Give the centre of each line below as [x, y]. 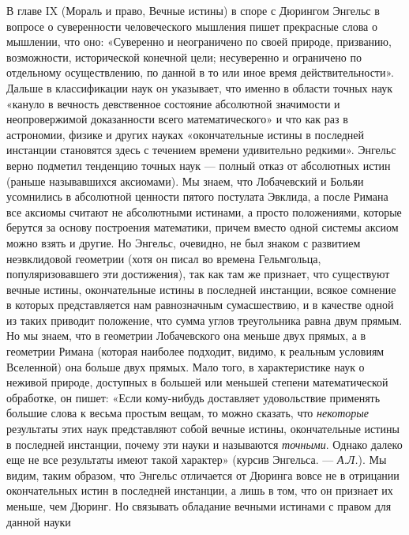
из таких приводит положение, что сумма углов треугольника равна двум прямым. [204, 320]
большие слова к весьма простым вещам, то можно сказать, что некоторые [188, 413]
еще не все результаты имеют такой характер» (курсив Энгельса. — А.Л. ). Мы [197, 460]
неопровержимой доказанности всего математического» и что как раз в [177, 119]
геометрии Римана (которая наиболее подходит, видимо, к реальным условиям [195, 351]
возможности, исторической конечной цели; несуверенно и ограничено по [184, 57]
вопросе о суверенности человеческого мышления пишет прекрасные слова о [192, 26]
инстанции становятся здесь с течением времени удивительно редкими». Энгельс [201, 150]
